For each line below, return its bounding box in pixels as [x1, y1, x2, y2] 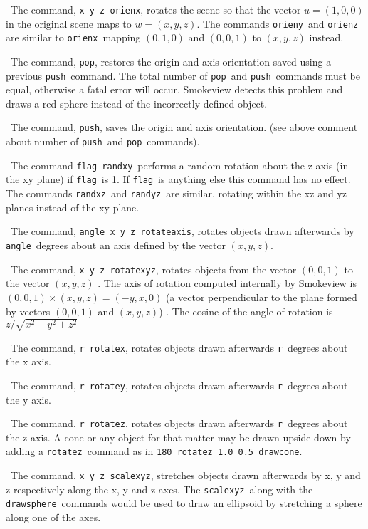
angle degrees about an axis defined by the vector [6, 238, 226, 252]
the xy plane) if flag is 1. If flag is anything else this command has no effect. [6, 172, 351, 187]
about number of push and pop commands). [6, 134, 200, 149]
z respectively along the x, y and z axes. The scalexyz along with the [6, 481, 313, 496]
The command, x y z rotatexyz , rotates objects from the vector [10, 261, 297, 276]
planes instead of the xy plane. [6, 199, 140, 214]
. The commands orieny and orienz [196, 16, 359, 31]
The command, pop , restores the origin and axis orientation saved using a [10, 53, 332, 68]
